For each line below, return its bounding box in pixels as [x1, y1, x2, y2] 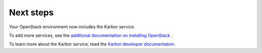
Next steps [9, 7, 54, 18]
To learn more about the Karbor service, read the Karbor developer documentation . [9, 41, 176, 47]
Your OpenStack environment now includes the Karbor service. [9, 24, 135, 30]
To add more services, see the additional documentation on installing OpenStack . [9, 32, 173, 38]
